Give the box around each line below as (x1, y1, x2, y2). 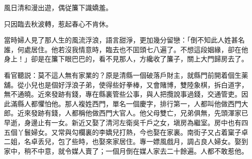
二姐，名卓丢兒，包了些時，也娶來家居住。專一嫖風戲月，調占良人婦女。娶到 (4, 136, 248, 146)
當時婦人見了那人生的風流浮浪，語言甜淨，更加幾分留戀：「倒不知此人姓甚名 (4, 35, 245, 45)
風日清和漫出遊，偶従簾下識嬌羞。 (4, 2, 112, 12)
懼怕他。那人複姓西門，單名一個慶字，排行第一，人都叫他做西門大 (37, 98, 248, 108)
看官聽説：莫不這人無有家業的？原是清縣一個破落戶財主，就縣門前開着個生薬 (4, 70, 248, 80)
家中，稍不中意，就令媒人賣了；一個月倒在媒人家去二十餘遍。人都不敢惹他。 (4, 145, 248, 156)
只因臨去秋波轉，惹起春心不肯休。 (4, 18, 112, 29)
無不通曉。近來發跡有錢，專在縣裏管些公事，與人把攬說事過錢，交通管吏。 (4, 89, 241, 99)
